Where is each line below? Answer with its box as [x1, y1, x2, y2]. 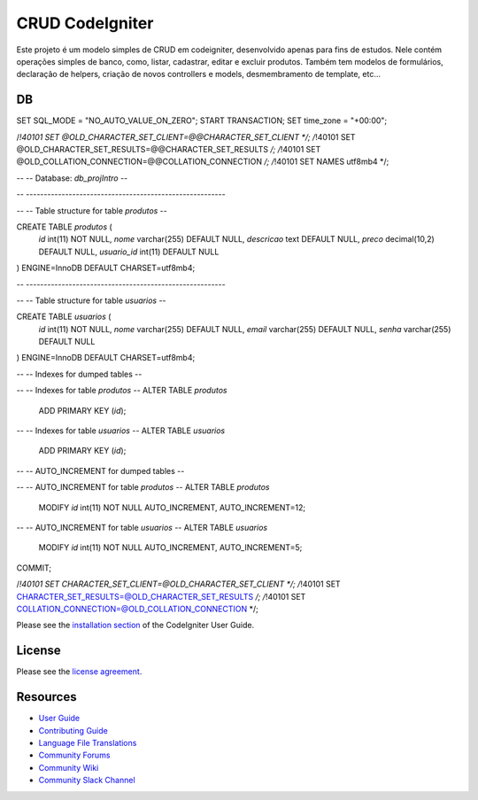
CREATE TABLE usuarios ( [16, 311, 112, 322]
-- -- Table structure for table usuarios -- [16, 295, 167, 306]
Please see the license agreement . [16, 666, 143, 677]
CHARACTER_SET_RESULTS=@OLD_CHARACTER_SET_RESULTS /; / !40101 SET [16, 591, 306, 602]
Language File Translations [38, 737, 137, 748]
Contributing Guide [38, 725, 108, 735]
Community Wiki [38, 762, 99, 773]
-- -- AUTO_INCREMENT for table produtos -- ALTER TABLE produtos [16, 482, 270, 493]
